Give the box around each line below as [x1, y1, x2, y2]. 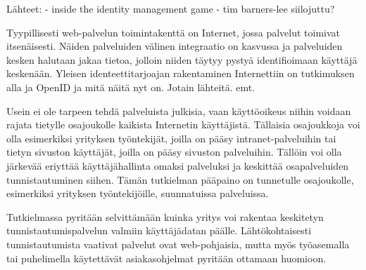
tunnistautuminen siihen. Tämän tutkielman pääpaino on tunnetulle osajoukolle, [6, 172, 354, 187]
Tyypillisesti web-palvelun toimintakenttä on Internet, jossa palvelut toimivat [6, 25, 341, 39]
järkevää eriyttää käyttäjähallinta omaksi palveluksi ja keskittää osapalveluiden [6, 158, 349, 173]
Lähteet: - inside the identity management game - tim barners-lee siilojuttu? [6, 1, 335, 15]
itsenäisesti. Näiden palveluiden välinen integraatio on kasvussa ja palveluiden [6, 39, 343, 53]
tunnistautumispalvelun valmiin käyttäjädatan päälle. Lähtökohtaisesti [6, 223, 312, 238]
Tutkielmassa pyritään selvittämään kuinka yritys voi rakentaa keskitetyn [6, 209, 324, 224]
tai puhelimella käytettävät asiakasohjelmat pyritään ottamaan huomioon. [6, 250, 327, 265]
